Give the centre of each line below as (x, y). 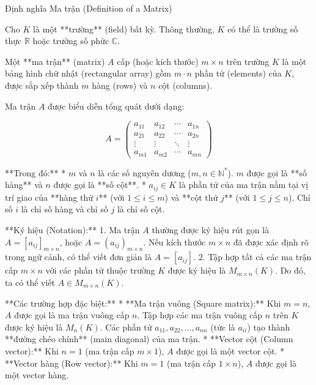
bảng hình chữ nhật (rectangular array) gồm (88, 73)
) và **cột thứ (191, 197)
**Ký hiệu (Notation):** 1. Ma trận (72, 229)
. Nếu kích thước (175, 241)
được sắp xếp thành (42, 85)
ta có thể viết (30, 282)
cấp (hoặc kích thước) (158, 61)
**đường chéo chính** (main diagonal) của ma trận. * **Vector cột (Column (149, 339)
